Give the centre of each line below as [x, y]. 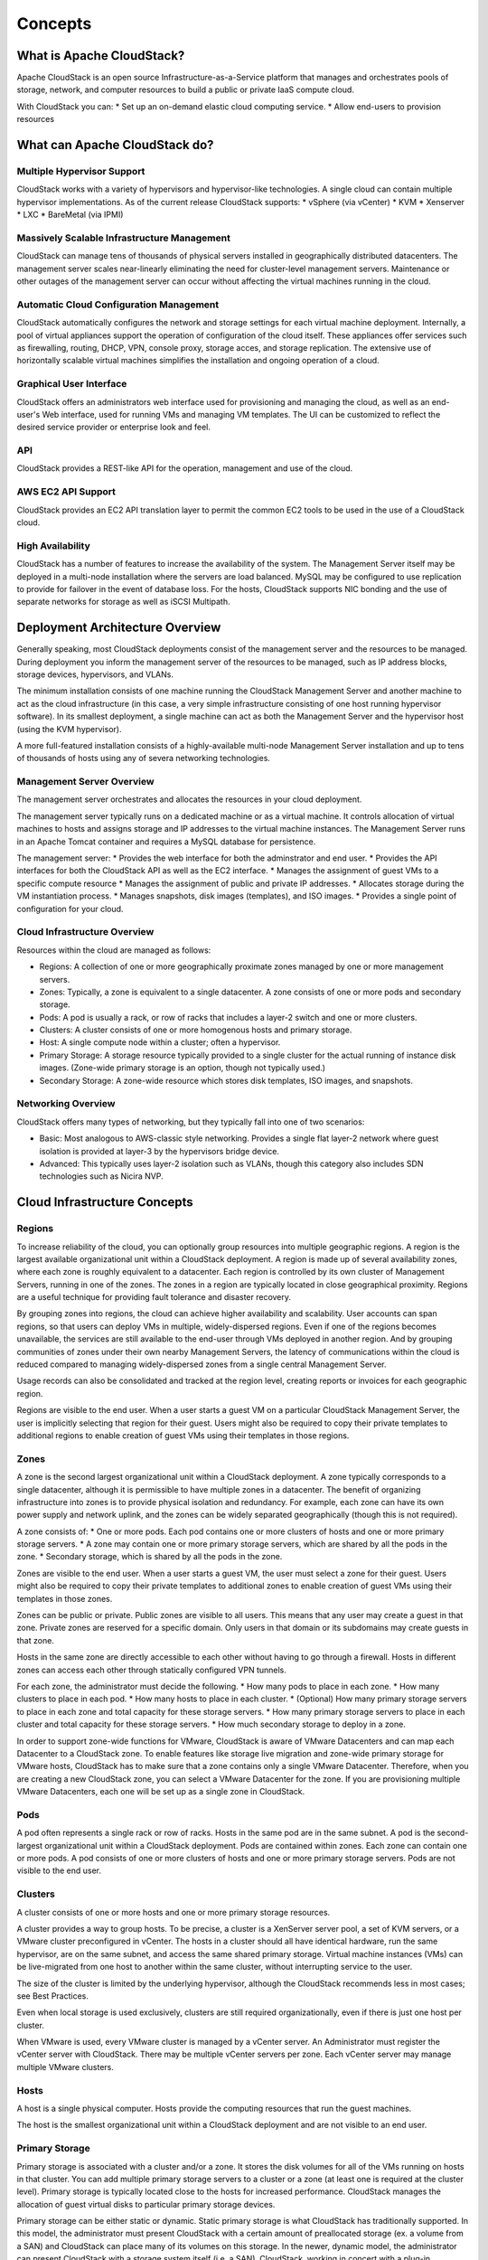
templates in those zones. [65, 1598]
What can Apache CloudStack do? [115, 145]
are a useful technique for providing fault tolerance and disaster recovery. [154, 1297]
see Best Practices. [53, 1996]
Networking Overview [66, 1104]
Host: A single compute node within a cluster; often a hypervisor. [160, 1042]
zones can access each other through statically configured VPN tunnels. [151, 1670]
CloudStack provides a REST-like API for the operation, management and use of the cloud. [185, 468]
